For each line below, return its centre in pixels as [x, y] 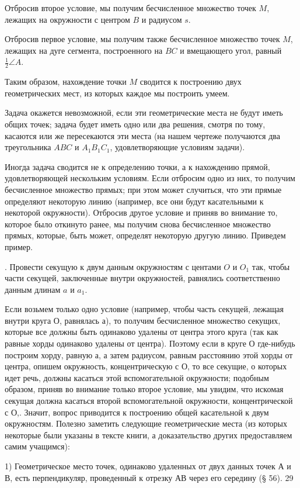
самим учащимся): [37, 446]
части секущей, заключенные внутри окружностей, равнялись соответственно [142, 278]
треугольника [28, 147]
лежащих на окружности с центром [67, 19]
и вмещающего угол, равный [231, 50]
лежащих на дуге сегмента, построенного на [84, 50]
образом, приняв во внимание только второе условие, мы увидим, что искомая [144, 389]
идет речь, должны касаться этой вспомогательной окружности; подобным [137, 377]
